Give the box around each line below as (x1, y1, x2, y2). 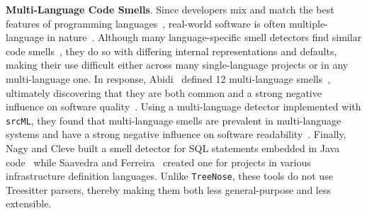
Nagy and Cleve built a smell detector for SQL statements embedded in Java (6, 141, 340, 155)
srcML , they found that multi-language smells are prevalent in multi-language (6, 113, 341, 127)
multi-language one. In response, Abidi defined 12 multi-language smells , (6, 71, 331, 86)
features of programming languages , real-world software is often (6, 16, 286, 30)
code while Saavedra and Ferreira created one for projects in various (6, 154, 311, 169)
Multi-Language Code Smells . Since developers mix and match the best (6, 2, 334, 16)
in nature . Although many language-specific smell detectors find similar (47, 30, 362, 45)
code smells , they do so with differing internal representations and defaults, (6, 43, 337, 58)
